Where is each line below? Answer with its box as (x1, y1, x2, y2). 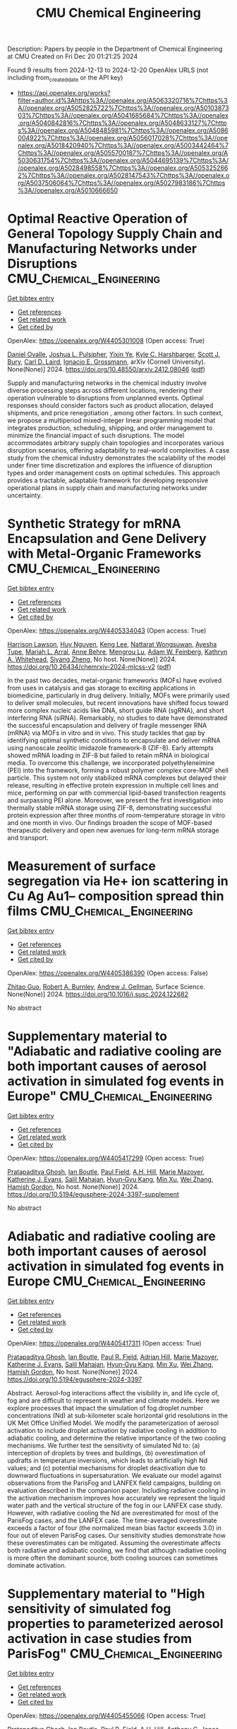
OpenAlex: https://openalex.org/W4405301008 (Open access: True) (7, 336, 205, 345)
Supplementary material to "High (7, 1585, 205, 1601)
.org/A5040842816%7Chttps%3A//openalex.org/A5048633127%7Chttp (17, 118, 227, 127)
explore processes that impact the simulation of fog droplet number (7, 1403, 204, 1412)
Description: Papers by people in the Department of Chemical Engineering (7, 44, 223, 54)
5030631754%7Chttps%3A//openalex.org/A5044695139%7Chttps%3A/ (17, 156, 229, 164)
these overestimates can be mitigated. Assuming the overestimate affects (7, 1539, 221, 1547)
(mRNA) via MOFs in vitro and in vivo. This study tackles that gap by (7, 728, 206, 737)
